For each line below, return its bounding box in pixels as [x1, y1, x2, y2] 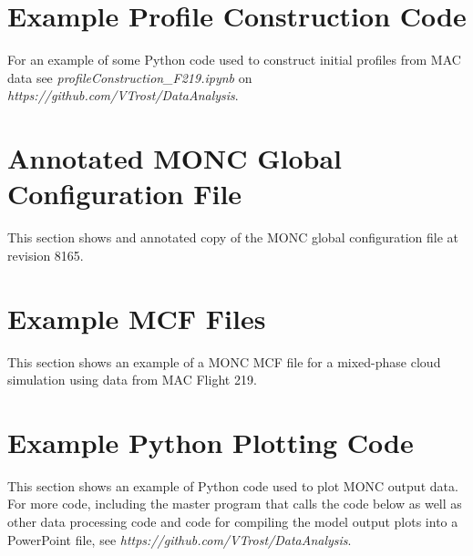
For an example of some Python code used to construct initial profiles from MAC [7, 50, 461, 69]
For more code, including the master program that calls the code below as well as [7, 494, 462, 513]
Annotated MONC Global [7, 139, 343, 177]
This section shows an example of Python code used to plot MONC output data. [7, 476, 458, 495]
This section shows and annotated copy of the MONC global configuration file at [7, 228, 459, 247]
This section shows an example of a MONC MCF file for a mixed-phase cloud [7, 352, 441, 371]
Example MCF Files [7, 299, 266, 336]
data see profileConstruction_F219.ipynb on [7, 67, 252, 87]
